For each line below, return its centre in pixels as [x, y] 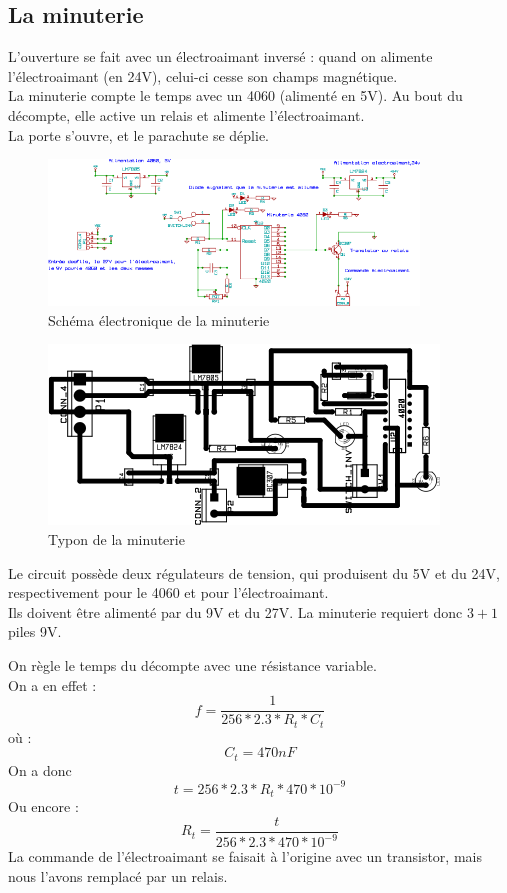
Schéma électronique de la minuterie [159, 319]
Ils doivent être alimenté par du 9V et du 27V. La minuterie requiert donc [235, 611]
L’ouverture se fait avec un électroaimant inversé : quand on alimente [220, 56]
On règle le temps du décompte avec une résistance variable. [192, 664]
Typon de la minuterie [116, 538]
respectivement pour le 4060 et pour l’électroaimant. [168, 592]
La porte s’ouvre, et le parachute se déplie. [139, 134]
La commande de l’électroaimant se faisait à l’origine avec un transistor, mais [245, 856]
